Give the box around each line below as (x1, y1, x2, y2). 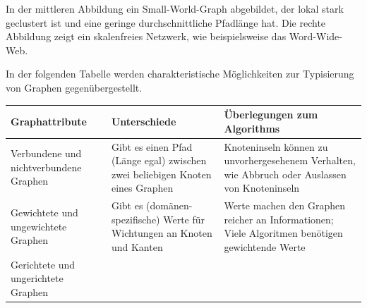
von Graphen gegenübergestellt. (6, 80, 143, 94)
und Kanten (111, 239, 163, 254)
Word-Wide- (289, 29, 342, 44)
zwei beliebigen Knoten (111, 166, 212, 181)
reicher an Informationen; (224, 211, 334, 226)
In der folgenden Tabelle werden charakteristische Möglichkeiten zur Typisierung (6, 66, 354, 81)
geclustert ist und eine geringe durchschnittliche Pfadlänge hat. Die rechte (6, 15, 326, 30)
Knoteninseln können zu (224, 139, 328, 154)
